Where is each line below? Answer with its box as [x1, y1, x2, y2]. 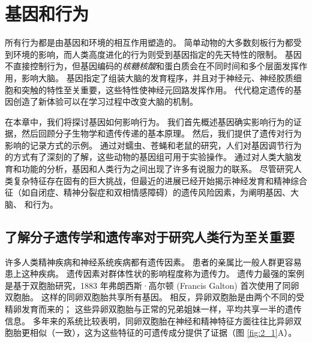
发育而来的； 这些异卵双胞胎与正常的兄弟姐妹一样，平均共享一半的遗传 [21, 303, 302, 315]
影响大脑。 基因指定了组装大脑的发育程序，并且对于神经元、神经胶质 [21, 71, 293, 84]
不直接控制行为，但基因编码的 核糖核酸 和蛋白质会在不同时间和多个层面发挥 [5, 60, 299, 72]
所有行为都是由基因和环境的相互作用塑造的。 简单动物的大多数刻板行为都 [5, 36, 293, 49]
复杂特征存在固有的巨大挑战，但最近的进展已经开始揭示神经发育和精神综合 [13, 174, 307, 187]
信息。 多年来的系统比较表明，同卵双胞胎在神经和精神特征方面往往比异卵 [5, 314, 293, 327]
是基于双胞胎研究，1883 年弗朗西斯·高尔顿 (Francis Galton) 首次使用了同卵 [5, 279, 299, 291]
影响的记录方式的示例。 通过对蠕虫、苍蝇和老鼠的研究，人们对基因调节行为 [5, 138, 302, 151]
